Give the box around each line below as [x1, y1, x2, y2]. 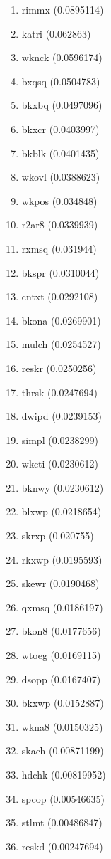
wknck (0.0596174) [21, 50, 103, 65]
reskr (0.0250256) [21, 360, 97, 375]
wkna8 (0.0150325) [21, 719, 103, 734]
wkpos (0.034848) [21, 193, 98, 208]
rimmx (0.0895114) [21, 2, 104, 16]
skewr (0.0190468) [21, 576, 100, 591]
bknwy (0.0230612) [21, 480, 104, 495]
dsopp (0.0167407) [21, 671, 101, 686]
